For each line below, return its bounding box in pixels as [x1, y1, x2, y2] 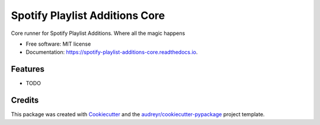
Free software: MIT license [25, 40, 91, 47]
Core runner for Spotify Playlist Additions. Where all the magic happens [11, 30, 185, 37]
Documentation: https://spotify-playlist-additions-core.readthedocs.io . [25, 49, 198, 56]
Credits [11, 95, 39, 105]
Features [11, 64, 44, 74]
